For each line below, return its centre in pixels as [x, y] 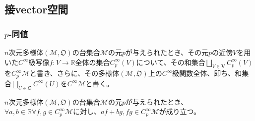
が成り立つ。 [180, 111]
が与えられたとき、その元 [167, 52]
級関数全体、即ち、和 [207, 73]
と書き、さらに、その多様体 [74, 73]
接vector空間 [36, 9]
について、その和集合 [171, 62]
